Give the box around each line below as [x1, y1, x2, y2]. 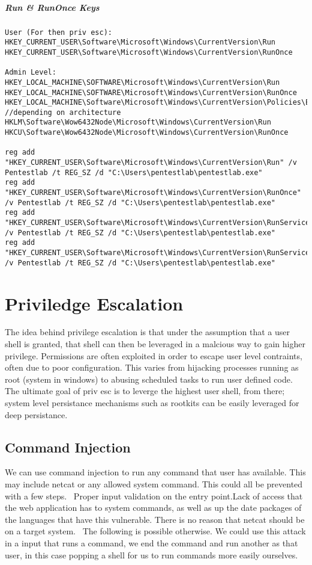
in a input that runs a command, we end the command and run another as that [5, 536, 298, 549]
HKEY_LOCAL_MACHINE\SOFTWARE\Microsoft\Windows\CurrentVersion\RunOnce [5, 88, 297, 97]
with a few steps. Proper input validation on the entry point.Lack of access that [5, 489, 303, 502]
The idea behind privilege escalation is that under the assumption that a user [5, 326, 290, 338]
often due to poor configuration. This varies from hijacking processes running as [5, 361, 299, 374]
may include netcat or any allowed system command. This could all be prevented [5, 477, 303, 490]
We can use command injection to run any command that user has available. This [5, 466, 306, 478]
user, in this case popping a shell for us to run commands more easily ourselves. [5, 548, 298, 561]
